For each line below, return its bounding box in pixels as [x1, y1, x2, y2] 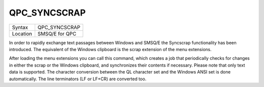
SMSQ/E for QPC [37, 30, 77, 37]
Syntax [12, 24, 28, 31]
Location [12, 30, 32, 37]
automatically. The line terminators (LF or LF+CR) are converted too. [9, 76, 147, 82]
